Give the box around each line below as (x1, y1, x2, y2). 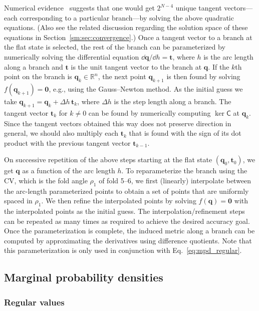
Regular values (4, 295, 65, 308)
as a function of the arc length (22, 165, 115, 176)
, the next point (98, 71, 146, 82)
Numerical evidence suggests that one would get (4, 3, 155, 13)
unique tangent (175, 3, 222, 13)
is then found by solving (166, 71, 240, 82)
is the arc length (203, 51, 253, 62)
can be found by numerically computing (88, 107, 211, 118)
